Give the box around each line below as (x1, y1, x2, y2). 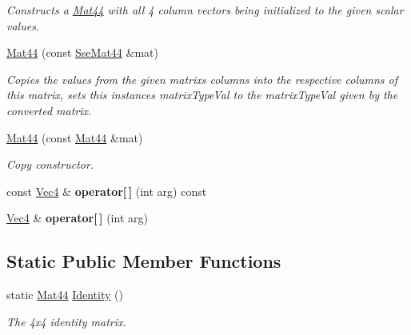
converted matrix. (6, 102, 92, 118)
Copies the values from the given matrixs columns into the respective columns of (6, 70, 398, 87)
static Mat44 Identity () (6, 286, 123, 303)
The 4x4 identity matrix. (6, 313, 126, 329)
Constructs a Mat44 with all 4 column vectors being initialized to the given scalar (6, 2, 404, 18)
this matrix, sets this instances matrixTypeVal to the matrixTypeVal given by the (6, 86, 398, 103)
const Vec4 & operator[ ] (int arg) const (6, 182, 207, 199)
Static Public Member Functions (6, 249, 281, 273)
